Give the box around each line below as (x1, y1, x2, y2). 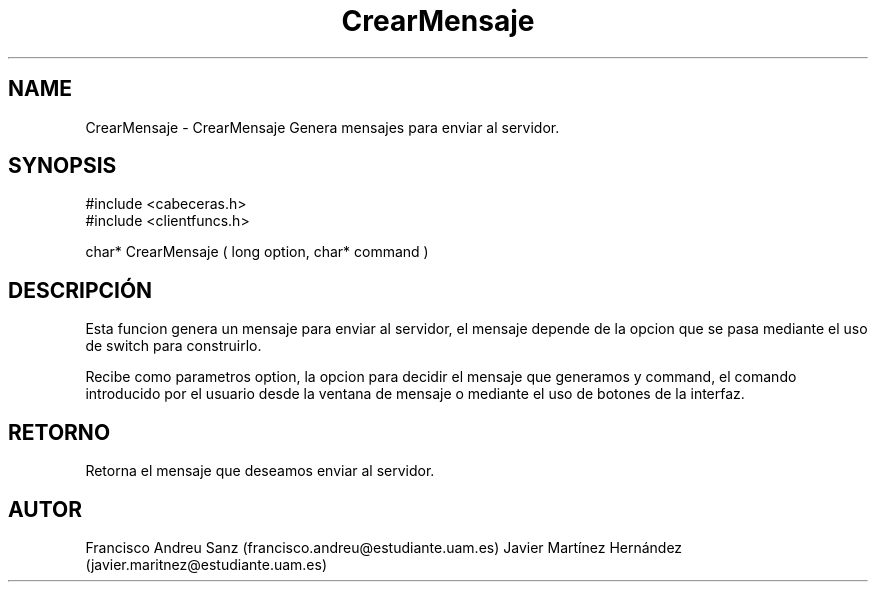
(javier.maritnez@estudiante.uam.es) (85, 555, 328, 573)
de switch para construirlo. (85, 337, 262, 355)
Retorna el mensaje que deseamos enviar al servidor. (85, 462, 435, 480)
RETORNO (8, 419, 111, 445)
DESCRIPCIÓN (8, 277, 153, 303)
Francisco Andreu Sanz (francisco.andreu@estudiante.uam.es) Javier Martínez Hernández (85, 538, 683, 556)
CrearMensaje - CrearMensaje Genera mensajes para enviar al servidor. (85, 118, 560, 136)
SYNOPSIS (8, 153, 117, 179)
